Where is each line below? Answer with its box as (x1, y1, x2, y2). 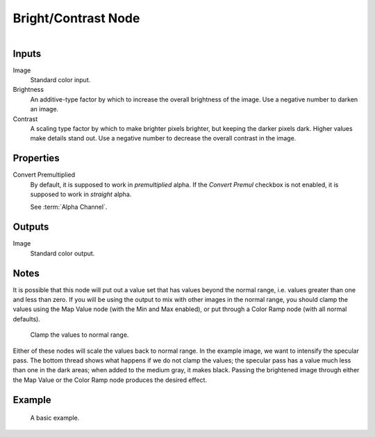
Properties (12, 152, 60, 164)
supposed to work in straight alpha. (30, 190, 132, 198)
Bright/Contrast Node (12, 10, 140, 26)
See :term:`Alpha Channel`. (30, 202, 108, 212)
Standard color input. (30, 76, 91, 84)
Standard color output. (30, 249, 95, 257)
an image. (30, 105, 59, 113)
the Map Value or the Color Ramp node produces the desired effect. (12, 376, 208, 384)
